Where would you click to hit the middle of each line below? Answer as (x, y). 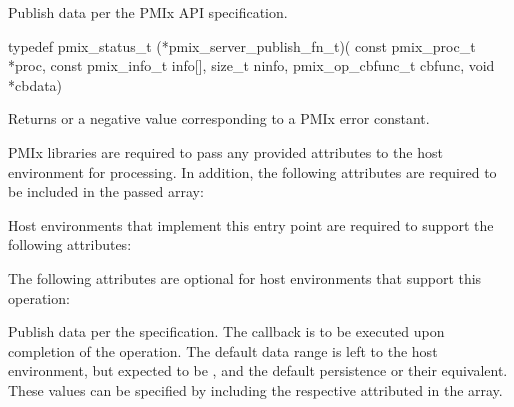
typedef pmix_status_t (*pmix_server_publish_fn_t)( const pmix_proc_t (242, 45)
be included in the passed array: (106, 191)
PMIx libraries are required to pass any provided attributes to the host (225, 151)
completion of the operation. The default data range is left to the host (223, 350)
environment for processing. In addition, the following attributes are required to (252, 171)
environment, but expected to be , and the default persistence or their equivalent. (258, 370)
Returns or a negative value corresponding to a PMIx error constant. (219, 118)
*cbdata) (35, 84)
